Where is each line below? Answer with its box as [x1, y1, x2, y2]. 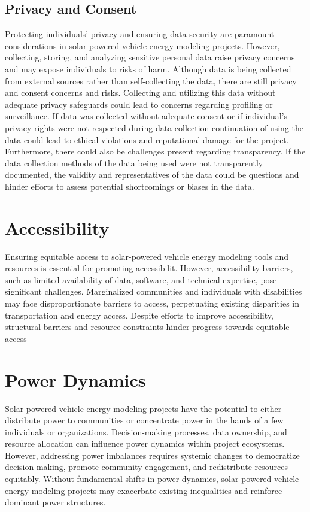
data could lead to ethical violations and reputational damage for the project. [5, 133, 289, 146]
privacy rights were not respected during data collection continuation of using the [5, 121, 303, 134]
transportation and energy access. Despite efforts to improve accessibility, [5, 308, 273, 321]
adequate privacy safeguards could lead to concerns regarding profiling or [5, 98, 273, 110]
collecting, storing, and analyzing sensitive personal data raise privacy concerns [5, 51, 295, 63]
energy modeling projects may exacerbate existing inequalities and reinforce [5, 484, 282, 496]
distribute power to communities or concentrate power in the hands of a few [5, 414, 284, 426]
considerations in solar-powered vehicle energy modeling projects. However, [5, 39, 280, 51]
